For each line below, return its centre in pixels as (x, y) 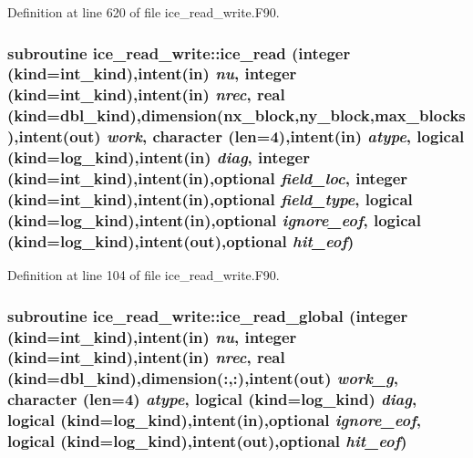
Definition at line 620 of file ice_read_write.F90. (144, 12)
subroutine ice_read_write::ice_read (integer (179, 52)
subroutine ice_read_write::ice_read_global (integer (208, 315)
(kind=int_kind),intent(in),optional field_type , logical (210, 198)
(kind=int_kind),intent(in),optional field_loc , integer (208, 178)
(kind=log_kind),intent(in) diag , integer (159, 157)
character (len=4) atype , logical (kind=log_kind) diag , (212, 399)
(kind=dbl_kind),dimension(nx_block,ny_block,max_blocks (236, 115)
